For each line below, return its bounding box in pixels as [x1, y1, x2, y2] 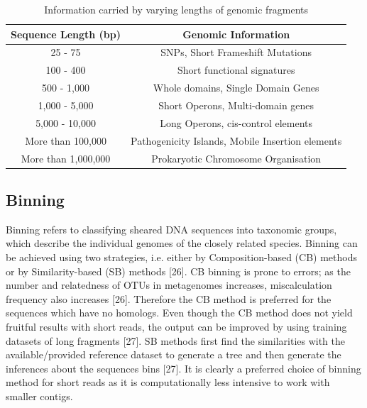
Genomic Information [182, 26, 290, 41]
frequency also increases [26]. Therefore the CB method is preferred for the [6, 291, 332, 306]
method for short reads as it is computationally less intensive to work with [6, 375, 330, 390]
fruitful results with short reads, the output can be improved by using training [6, 319, 347, 333]
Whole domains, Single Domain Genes [153, 80, 319, 95]
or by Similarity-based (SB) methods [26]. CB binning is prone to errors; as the [6, 263, 351, 278]
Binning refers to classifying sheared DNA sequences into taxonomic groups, [6, 221, 337, 236]
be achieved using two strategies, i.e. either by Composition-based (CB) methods [6, 249, 357, 264]
